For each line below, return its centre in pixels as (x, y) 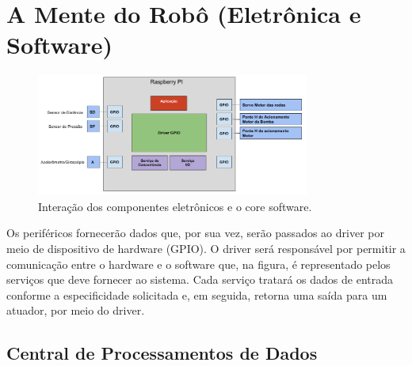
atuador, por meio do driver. (76, 310)
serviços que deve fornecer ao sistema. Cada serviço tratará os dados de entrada (200, 279)
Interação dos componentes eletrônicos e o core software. (175, 206)
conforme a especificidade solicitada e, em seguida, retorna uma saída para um (197, 294)
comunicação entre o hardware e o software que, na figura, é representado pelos (198, 264)
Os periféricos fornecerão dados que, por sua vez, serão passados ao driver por (195, 233)
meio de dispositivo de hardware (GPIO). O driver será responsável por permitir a (206, 248)
